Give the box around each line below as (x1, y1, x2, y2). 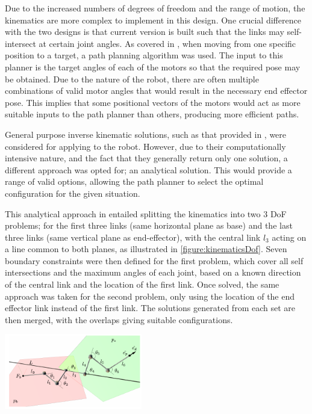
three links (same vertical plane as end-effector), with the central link (5, 230, 261, 243)
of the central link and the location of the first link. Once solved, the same (5, 278, 279, 291)
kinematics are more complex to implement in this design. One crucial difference (5, 13, 301, 26)
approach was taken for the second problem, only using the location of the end (5, 289, 295, 302)
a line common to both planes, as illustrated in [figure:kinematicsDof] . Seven (5, 243, 287, 255)
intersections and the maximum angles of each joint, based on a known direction (5, 266, 301, 279)
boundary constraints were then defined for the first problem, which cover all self (5, 254, 304, 267)
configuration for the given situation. (5, 187, 140, 199)
